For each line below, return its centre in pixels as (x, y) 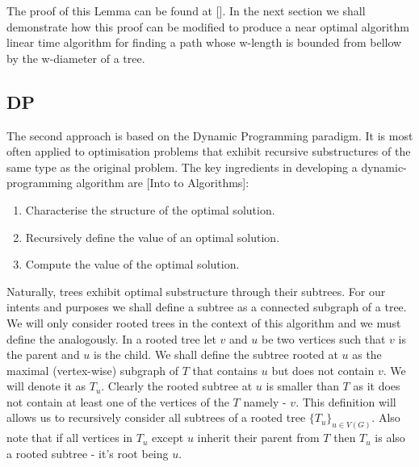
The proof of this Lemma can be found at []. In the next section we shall (186, 10)
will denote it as (46, 386)
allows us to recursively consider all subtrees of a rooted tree (156, 417)
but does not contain (323, 370)
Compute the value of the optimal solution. (132, 264)
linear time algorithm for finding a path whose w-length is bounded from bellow (204, 42)
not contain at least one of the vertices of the (118, 401)
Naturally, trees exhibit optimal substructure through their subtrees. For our (196, 291)
